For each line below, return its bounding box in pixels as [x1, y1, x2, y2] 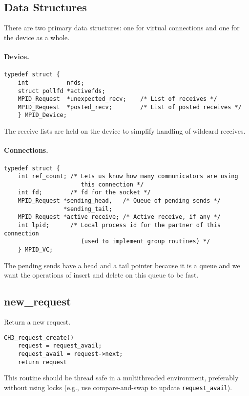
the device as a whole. [4, 32, 70, 42]
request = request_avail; [18, 342, 102, 349]
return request [18, 358, 67, 366]
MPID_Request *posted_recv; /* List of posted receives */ [18, 103, 242, 111]
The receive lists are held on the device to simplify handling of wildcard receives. [4, 126, 246, 136]
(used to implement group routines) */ [81, 238, 210, 245]
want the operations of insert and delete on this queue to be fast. [4, 270, 199, 280]
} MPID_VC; [18, 246, 53, 254]
